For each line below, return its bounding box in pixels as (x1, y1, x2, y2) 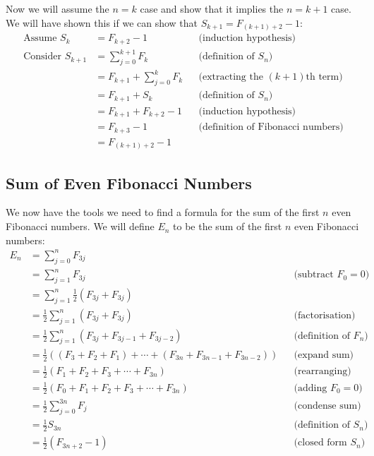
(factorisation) (294, 310, 356, 320)
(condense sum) (294, 401, 361, 412)
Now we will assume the (6, 1, 109, 16)
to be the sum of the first (173, 219, 282, 234)
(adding (294, 383, 327, 393)
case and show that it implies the (140, 1, 284, 16)
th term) (306, 72, 343, 83)
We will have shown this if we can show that (6, 15, 198, 30)
